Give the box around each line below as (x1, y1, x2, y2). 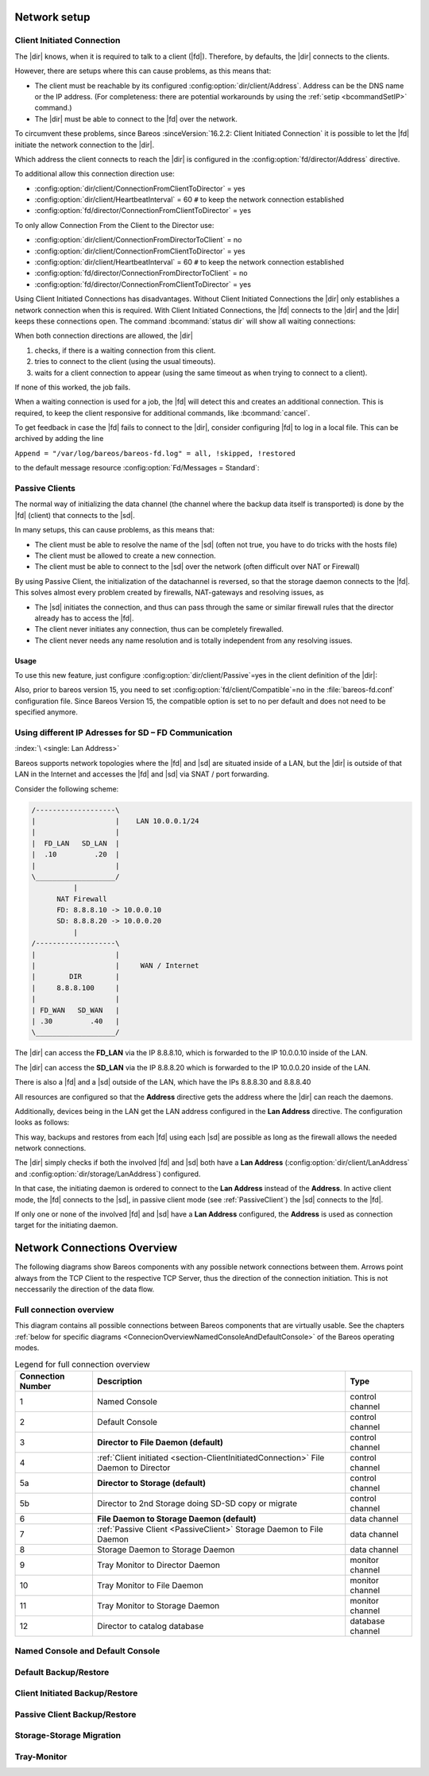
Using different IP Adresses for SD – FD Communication (14, 727, 234, 738)
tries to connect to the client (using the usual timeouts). (34, 357, 216, 366)
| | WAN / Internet (31, 962, 199, 970)
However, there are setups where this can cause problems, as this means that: (14, 66, 272, 75)
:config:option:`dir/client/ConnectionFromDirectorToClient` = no (34, 235, 242, 245)
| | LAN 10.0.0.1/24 (31, 816, 199, 826)
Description (96, 1376, 143, 1387)
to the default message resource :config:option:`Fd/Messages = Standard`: (14, 463, 260, 473)
